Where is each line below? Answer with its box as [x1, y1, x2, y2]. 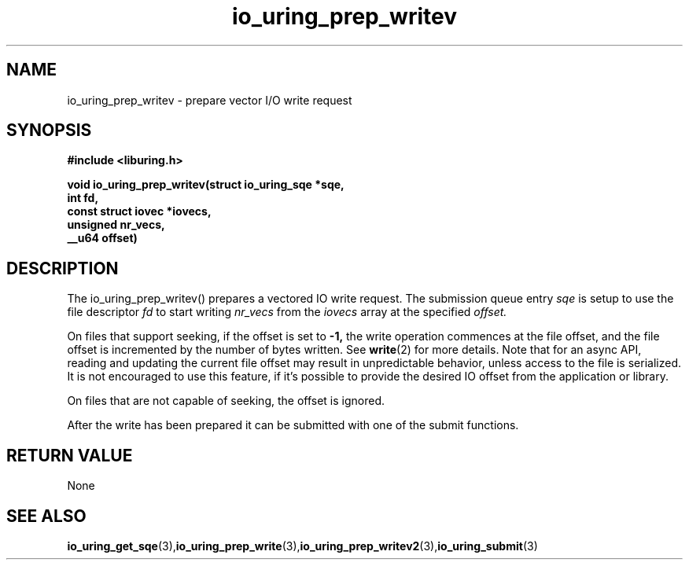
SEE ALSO [6, 505, 87, 526]
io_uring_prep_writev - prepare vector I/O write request [67, 93, 352, 107]
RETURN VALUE [6, 445, 133, 465]
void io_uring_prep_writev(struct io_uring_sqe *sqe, [67, 178, 344, 192]
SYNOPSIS [6, 120, 92, 141]
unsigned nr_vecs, [67, 218, 165, 232]
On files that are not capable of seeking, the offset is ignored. [67, 394, 385, 408]
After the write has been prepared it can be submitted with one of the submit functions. [67, 418, 519, 432]
